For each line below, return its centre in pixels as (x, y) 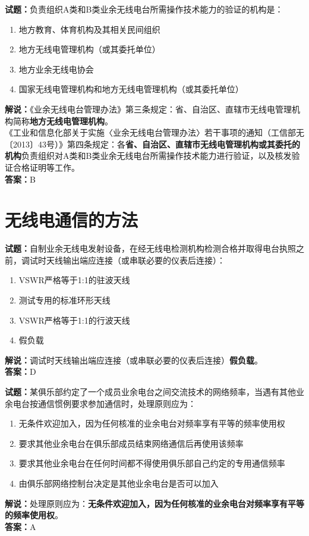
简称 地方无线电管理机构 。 (63, 120)
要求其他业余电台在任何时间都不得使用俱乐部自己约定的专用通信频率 (152, 463)
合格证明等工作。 (46, 167)
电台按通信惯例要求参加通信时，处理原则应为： (104, 403)
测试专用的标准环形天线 (64, 300)
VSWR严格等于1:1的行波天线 (74, 320)
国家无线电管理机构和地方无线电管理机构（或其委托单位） (131, 89)
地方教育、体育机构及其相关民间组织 (89, 29)
